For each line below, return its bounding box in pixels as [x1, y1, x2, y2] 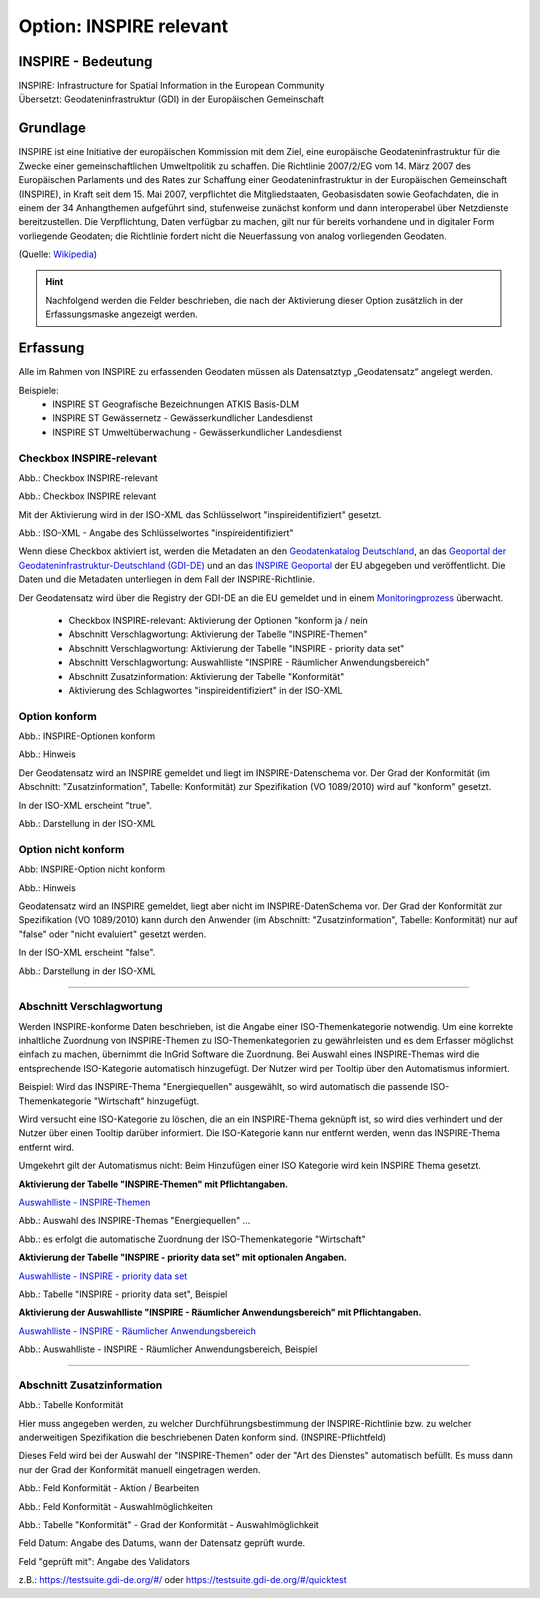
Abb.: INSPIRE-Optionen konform [18, 730, 155, 742]
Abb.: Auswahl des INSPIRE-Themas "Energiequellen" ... [18, 1215, 251, 1227]
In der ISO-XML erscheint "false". [18, 946, 156, 959]
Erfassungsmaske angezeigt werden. [45, 308, 199, 320]
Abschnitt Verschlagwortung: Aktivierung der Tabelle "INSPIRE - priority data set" [68, 642, 405, 654]
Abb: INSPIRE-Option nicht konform [18, 863, 165, 875]
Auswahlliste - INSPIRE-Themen [18, 1196, 151, 1208]
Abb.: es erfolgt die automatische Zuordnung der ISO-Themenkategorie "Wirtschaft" [18, 1233, 366, 1245]
